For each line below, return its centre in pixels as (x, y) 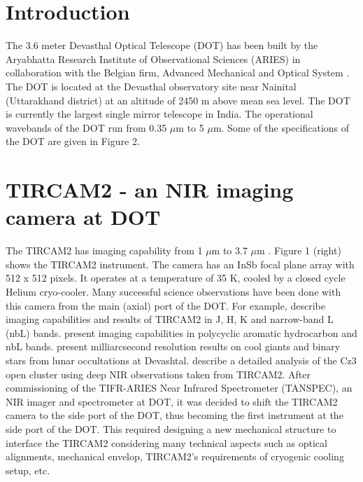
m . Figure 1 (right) (299, 250)
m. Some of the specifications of (281, 127)
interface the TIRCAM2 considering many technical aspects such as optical (166, 442)
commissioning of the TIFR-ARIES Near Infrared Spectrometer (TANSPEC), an (179, 388)
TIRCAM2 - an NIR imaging (150, 190)
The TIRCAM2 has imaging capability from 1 (104, 250)
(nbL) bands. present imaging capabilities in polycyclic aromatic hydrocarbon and (181, 332)
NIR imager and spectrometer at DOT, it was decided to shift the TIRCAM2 (172, 401)
